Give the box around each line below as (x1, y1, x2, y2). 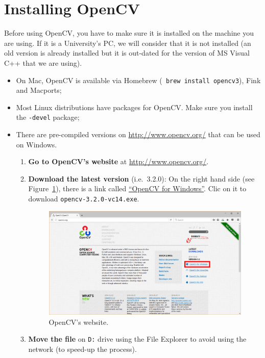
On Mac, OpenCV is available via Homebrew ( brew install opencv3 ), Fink (16, 74, 261, 85)
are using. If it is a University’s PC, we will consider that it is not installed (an (4, 37, 251, 48)
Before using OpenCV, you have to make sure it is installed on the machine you (4, 28, 254, 38)
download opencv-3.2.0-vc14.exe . (28, 193, 139, 203)
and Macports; (16, 85, 62, 95)
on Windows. (16, 139, 57, 149)
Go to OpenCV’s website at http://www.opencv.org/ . (28, 156, 209, 167)
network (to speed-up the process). (28, 344, 137, 354)
